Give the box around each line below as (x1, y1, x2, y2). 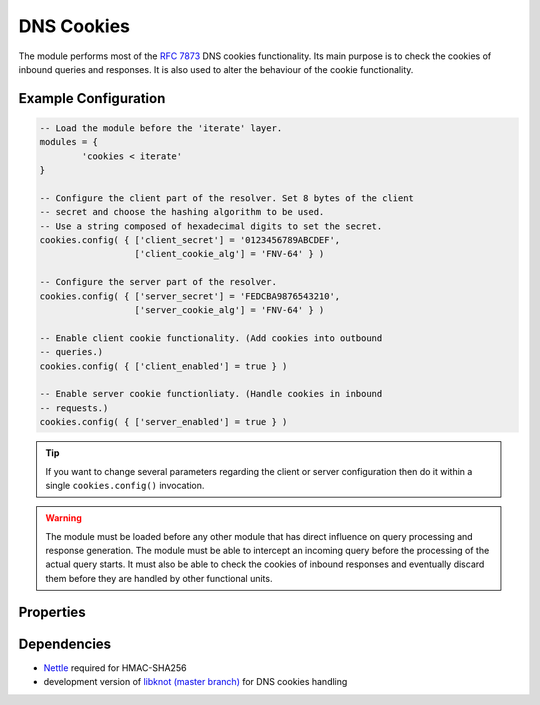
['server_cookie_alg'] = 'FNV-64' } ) (134, 305, 325, 316)
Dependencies (18, 635, 112, 652)
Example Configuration (18, 90, 166, 107)
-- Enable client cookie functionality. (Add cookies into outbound (39, 332, 383, 344)
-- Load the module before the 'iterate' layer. (39, 122, 283, 134)
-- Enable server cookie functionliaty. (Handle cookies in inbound (39, 388, 383, 400)
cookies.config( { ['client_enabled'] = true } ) (39, 360, 288, 372)
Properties (18, 603, 86, 620)
